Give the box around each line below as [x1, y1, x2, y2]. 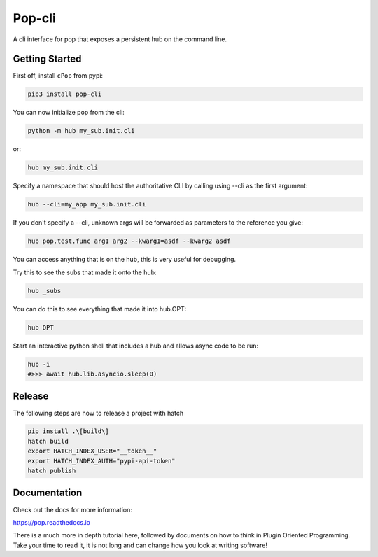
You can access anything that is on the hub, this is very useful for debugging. [13, 255, 237, 264]
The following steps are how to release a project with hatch [13, 409, 184, 417]
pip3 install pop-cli [27, 90, 102, 98]
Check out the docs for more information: [13, 505, 133, 514]
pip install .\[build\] [27, 428, 110, 435]
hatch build [27, 437, 69, 445]
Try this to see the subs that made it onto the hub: [13, 268, 157, 276]
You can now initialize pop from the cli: [13, 108, 125, 117]
